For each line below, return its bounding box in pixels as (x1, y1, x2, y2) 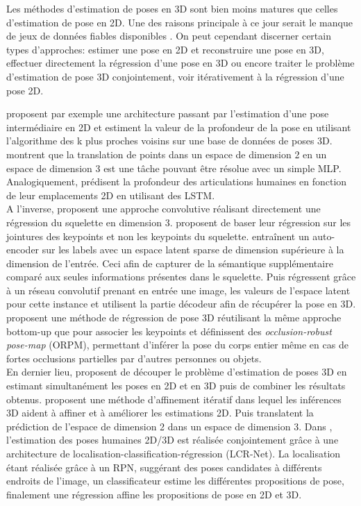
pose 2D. (6, 83, 44, 97)
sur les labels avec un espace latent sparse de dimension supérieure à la (42, 242, 344, 257)
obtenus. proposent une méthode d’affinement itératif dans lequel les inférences (6, 391, 342, 406)
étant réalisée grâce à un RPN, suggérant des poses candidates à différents (6, 459, 322, 474)
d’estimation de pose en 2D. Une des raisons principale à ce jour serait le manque (6, 15, 353, 29)
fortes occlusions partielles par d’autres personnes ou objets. (6, 351, 262, 365)
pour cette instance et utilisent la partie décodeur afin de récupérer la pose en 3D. (6, 296, 356, 311)
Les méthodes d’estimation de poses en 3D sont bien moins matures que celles (6, 1, 338, 15)
